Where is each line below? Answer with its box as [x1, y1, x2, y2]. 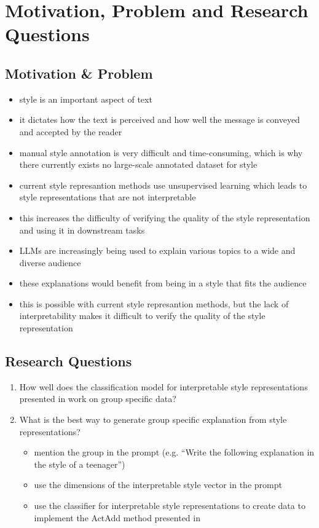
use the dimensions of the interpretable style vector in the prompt [34, 478, 282, 491]
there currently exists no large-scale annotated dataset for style [19, 158, 258, 171]
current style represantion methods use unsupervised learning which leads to [19, 178, 307, 191]
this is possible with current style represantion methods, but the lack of [19, 297, 289, 310]
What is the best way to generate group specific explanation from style [19, 413, 287, 426]
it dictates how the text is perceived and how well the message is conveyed [19, 113, 300, 126]
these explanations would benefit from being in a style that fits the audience [19, 277, 307, 290]
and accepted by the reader [19, 125, 122, 138]
